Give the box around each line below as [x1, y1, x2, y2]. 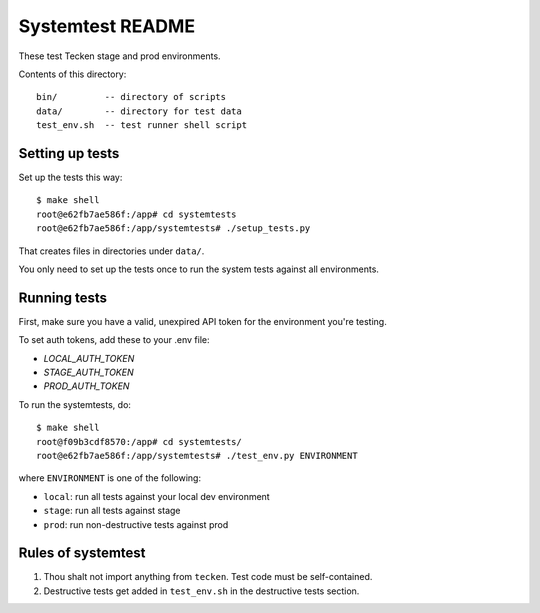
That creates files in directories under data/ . [18, 245, 205, 257]
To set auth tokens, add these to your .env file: [18, 334, 210, 346]
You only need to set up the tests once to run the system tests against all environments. [18, 263, 380, 275]
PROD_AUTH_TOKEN [43, 380, 130, 392]
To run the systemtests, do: [18, 398, 132, 410]
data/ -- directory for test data [36, 105, 242, 117]
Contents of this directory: [18, 68, 127, 80]
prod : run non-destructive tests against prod [43, 518, 229, 530]
